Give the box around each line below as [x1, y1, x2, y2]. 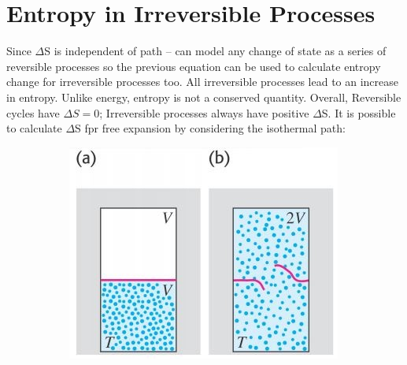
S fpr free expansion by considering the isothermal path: [75, 120, 346, 136]
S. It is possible [321, 104, 396, 121]
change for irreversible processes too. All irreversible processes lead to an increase [6, 73, 399, 90]
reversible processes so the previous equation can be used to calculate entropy [6, 58, 381, 74]
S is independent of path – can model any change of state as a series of [44, 43, 387, 59]
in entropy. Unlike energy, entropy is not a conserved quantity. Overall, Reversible [6, 88, 401, 105]
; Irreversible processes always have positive [99, 104, 309, 121]
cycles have [6, 104, 60, 121]
